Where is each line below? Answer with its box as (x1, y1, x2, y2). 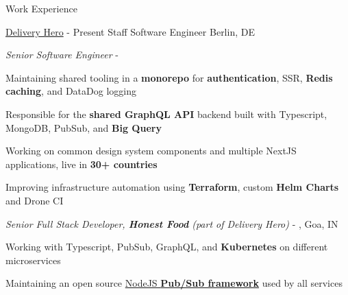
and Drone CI (5, 193, 64, 207)
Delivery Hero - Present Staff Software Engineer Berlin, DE (5, 24, 255, 38)
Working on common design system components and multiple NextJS (5, 143, 297, 158)
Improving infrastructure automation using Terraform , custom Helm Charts (5, 180, 339, 194)
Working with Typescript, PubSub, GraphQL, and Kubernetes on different (5, 239, 328, 254)
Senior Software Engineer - (5, 47, 119, 62)
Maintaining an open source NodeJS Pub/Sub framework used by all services (5, 276, 343, 290)
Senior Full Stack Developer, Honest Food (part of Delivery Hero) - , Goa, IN (5, 216, 338, 231)
